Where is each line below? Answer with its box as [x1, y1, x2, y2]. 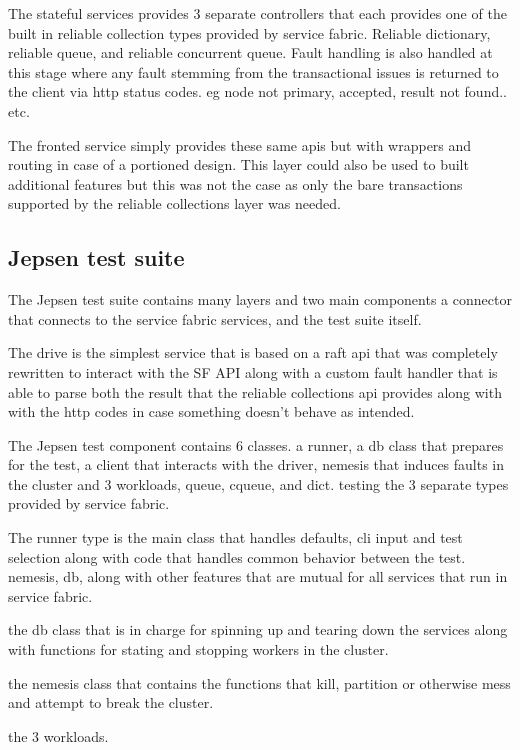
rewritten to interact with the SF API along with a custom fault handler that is [8, 361, 498, 382]
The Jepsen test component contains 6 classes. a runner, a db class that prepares [8, 434, 504, 455]
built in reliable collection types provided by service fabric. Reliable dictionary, [8, 22, 491, 43]
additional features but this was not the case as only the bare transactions [8, 173, 463, 194]
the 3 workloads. [8, 725, 109, 746]
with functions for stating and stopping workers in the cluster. [8, 639, 389, 660]
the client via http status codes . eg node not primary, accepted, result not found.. [8, 81, 508, 102]
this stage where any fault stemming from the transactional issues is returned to [8, 61, 499, 82]
